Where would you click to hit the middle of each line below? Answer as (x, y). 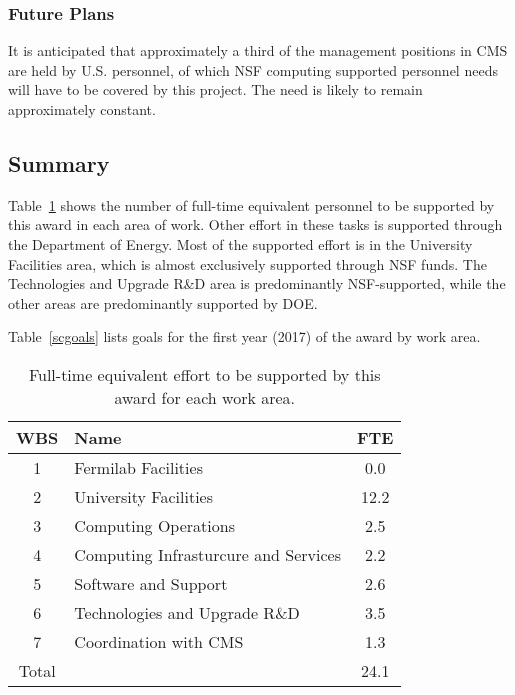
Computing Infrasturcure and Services (207, 554)
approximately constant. (82, 109)
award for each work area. (205, 397)
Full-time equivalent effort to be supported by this (204, 374)
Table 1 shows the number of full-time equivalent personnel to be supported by (251, 204)
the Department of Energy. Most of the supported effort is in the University (240, 243)
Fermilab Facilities (138, 467)
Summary (59, 162)
